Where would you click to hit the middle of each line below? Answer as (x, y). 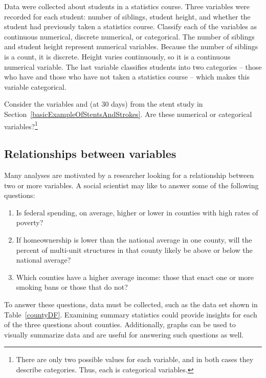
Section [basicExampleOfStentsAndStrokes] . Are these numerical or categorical (128, 114)
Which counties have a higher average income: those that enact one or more (135, 277)
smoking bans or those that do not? (72, 287)
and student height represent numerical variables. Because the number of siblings (131, 46)
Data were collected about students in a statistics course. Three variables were (127, 6)
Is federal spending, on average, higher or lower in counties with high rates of (137, 212)
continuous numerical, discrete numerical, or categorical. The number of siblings (129, 36)
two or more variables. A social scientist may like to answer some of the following (131, 185)
